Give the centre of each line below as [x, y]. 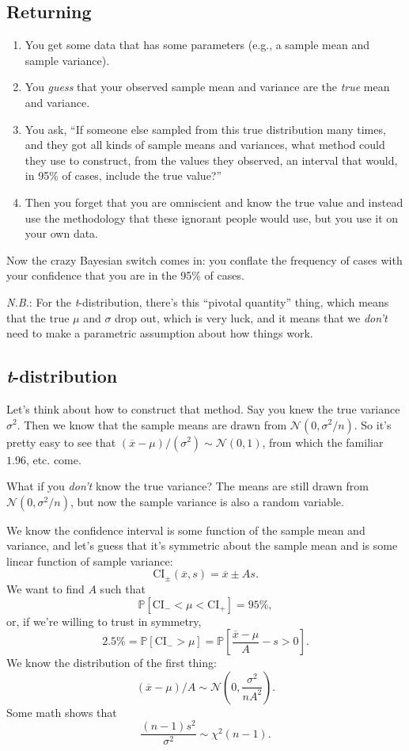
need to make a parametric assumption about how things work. [160, 333]
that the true [38, 317]
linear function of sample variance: [90, 560]
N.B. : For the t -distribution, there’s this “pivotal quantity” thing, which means [198, 301]
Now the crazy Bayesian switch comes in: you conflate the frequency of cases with [204, 259]
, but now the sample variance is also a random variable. [207, 501]
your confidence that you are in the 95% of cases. [125, 275]
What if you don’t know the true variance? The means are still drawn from [187, 486]
